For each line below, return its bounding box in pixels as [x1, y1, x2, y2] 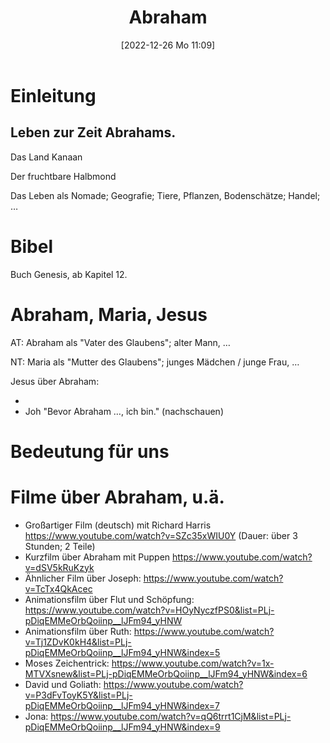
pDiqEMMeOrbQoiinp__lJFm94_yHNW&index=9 [24, 721, 221, 733]
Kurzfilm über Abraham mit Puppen [24, 551, 171, 563]
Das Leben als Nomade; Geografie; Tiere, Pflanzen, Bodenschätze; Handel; [10, 189, 321, 201]
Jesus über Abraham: [10, 375, 100, 387]
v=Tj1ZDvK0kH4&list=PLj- [24, 636, 132, 648]
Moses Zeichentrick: [24, 657, 110, 669]
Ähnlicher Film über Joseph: [24, 572, 142, 584]
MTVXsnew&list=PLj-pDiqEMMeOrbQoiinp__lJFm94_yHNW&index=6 [24, 667, 308, 680]
